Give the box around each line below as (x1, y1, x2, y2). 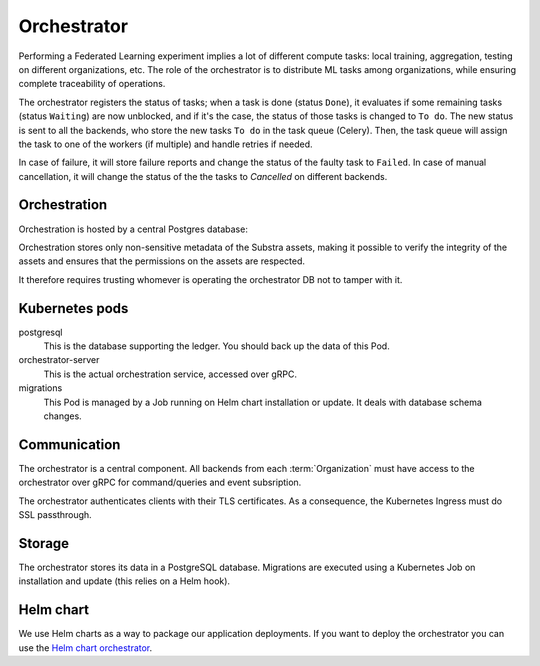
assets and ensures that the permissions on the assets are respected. (18, 255, 305, 267)
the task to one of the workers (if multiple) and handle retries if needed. (18, 138, 314, 150)
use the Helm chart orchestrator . (18, 641, 153, 654)
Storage (18, 535, 70, 552)
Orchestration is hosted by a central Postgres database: (18, 223, 249, 235)
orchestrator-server (18, 354, 100, 366)
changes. (43, 410, 82, 422)
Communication (18, 436, 121, 453)
